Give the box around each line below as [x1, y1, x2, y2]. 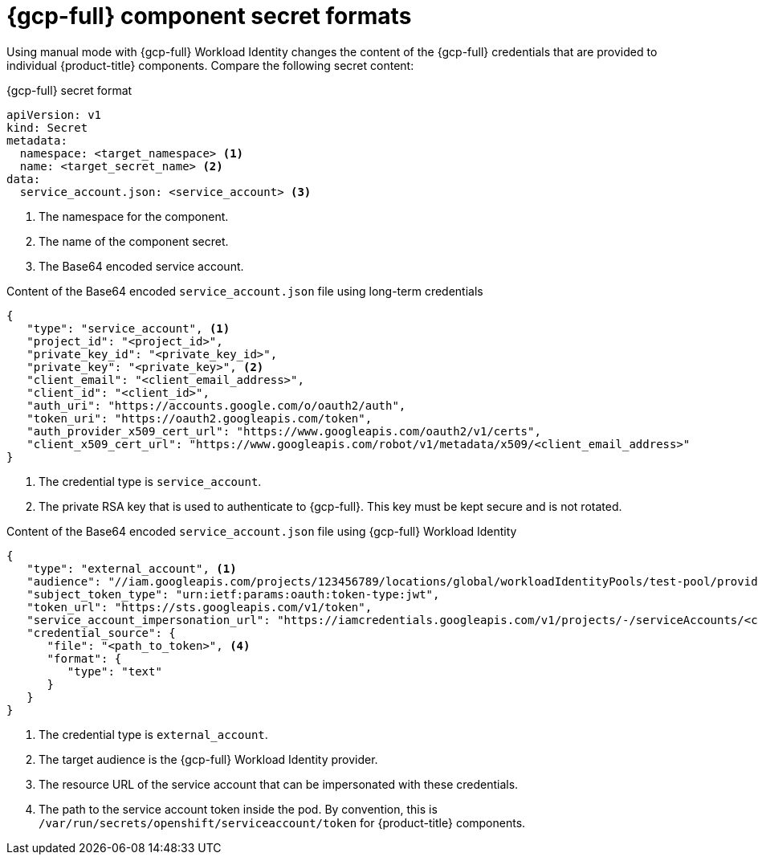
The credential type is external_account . [39, 727, 268, 741]
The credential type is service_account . [39, 474, 262, 488]
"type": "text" [67, 664, 162, 678]
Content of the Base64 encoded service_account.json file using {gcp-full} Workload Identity [6, 524, 517, 538]
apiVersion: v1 [6, 108, 102, 121]
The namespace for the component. [39, 209, 229, 223]
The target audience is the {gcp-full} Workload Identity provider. [39, 752, 378, 766]
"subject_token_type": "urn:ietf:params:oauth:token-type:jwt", [26, 587, 440, 601]
